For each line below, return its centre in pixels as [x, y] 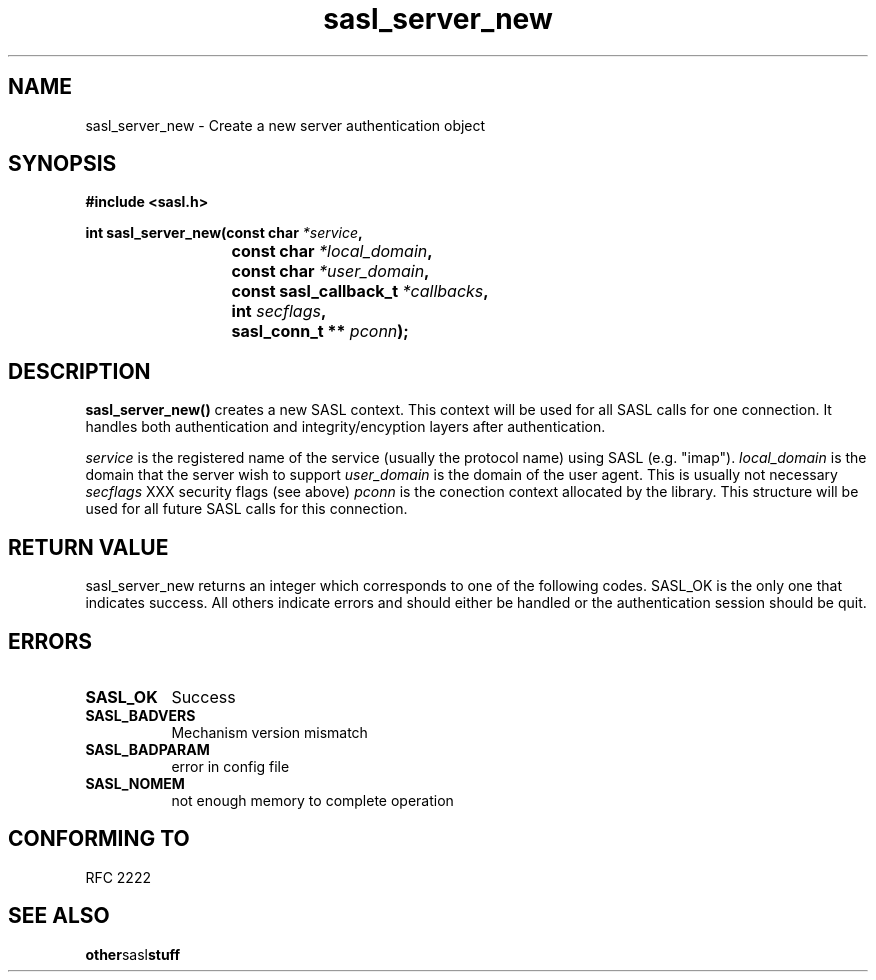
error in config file [230, 766]
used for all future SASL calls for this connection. [246, 509]
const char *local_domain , [332, 251]
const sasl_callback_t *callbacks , [360, 291]
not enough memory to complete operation [312, 800]
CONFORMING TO [99, 839]
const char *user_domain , [330, 271]
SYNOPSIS [62, 164]
